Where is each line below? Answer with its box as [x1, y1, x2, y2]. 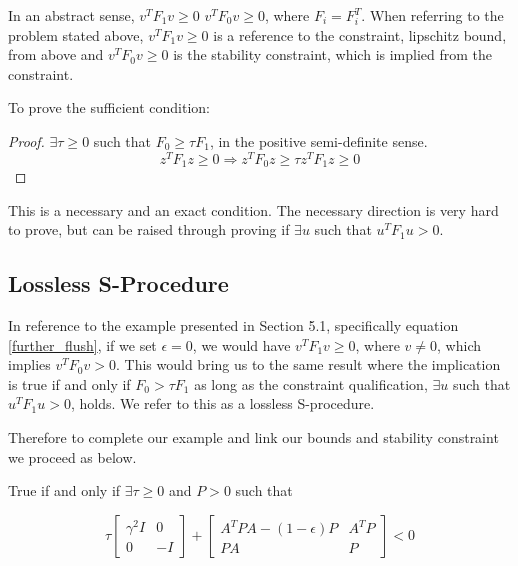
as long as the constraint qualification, [194, 373, 428, 394]
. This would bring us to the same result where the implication [116, 354, 501, 375]
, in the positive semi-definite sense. [209, 130, 428, 151]
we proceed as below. [8, 446, 137, 467]
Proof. [8, 130, 45, 151]
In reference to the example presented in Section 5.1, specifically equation [8, 315, 459, 336]
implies [8, 354, 51, 375]
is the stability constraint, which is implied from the [173, 44, 493, 65]
